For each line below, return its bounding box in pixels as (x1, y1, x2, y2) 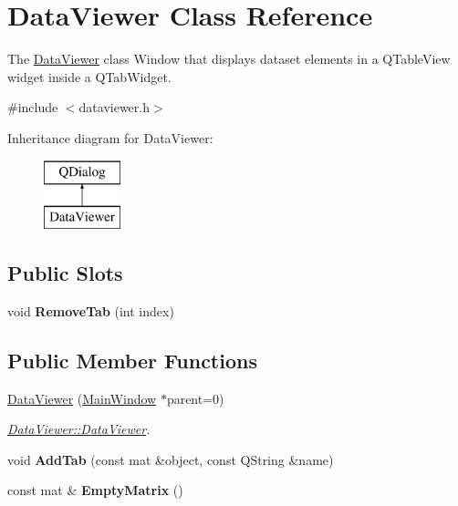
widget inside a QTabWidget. (7, 67, 172, 86)
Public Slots (7, 259, 123, 287)
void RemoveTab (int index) (7, 301, 174, 320)
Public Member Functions (7, 346, 257, 374)
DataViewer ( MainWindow (7, 388, 157, 408)
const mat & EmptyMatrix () (7, 480, 183, 500)
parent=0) (166, 388, 224, 408)
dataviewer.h (78, 98, 150, 117)
